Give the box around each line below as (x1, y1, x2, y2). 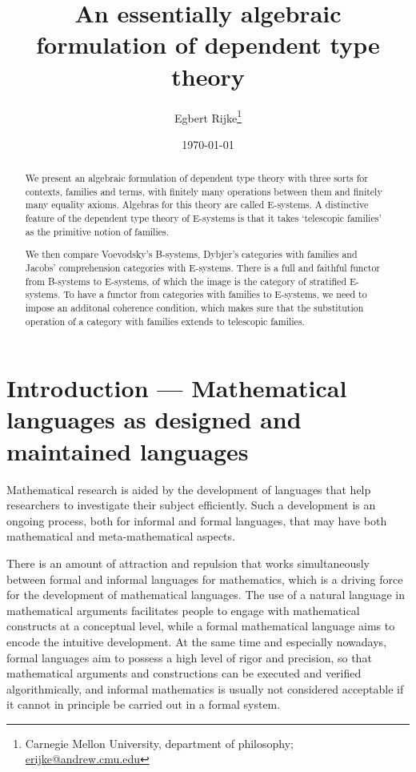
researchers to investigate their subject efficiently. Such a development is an (6, 497, 376, 513)
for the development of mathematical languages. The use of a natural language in (6, 586, 406, 603)
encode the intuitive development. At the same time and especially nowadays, (6, 633, 387, 649)
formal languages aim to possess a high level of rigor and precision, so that (6, 649, 372, 665)
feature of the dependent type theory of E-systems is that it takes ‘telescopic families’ (25, 211, 382, 225)
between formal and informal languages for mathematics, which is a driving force (6, 570, 403, 587)
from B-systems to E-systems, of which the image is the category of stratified (25, 274, 346, 287)
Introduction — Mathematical (6, 372, 347, 404)
